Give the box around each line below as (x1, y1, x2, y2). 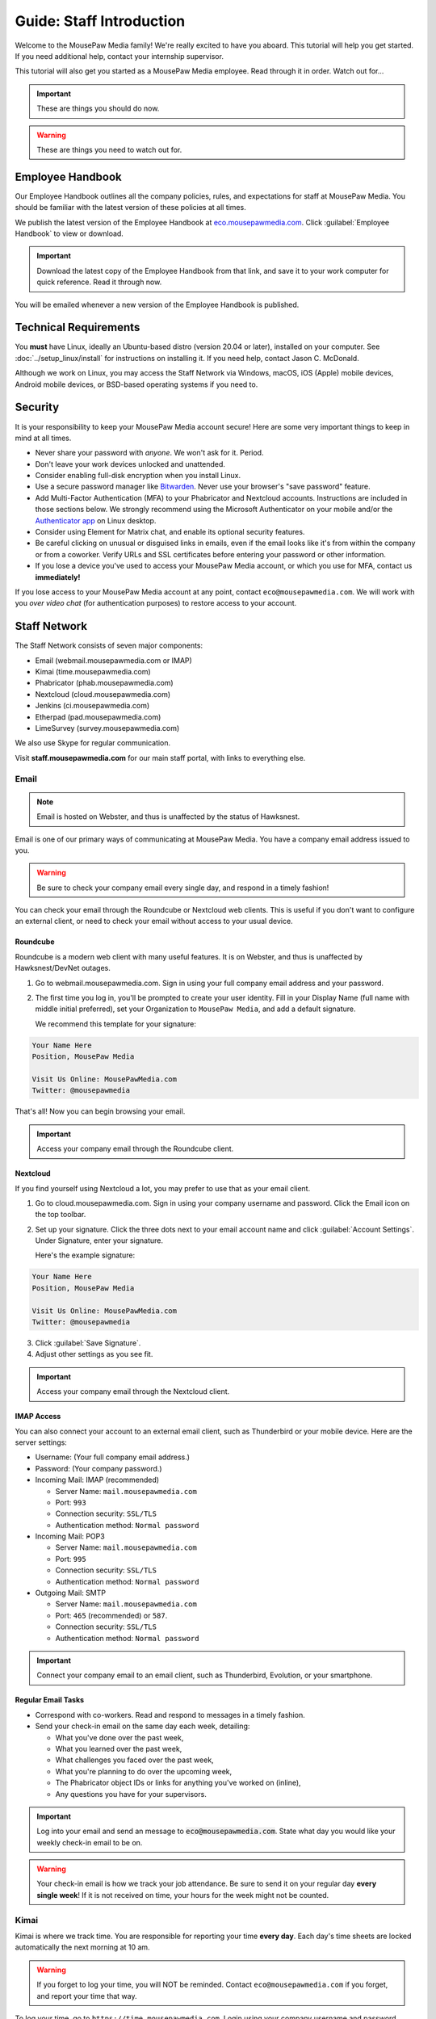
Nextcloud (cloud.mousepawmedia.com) (35, 689, 171, 699)
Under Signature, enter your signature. (35, 1236, 164, 1245)
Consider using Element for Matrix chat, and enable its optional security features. (35, 527, 305, 537)
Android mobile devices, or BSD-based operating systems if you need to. (15, 380, 258, 389)
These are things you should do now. (36, 103, 160, 113)
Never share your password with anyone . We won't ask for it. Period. (35, 448, 264, 458)
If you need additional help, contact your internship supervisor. (15, 51, 224, 61)
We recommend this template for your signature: (35, 1018, 197, 1029)
